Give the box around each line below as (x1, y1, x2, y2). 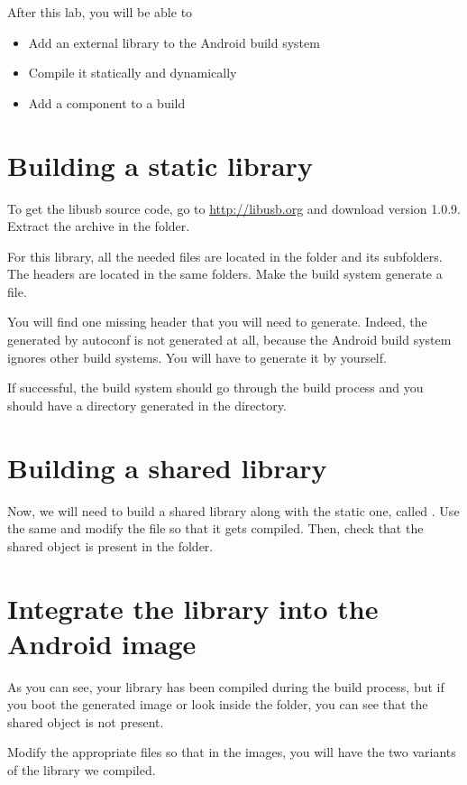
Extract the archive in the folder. (7, 217, 190, 235)
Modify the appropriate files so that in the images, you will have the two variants (7, 743, 456, 762)
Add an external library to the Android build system (28, 32, 320, 51)
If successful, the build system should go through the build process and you (7, 378, 424, 397)
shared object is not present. (7, 712, 164, 731)
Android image (7, 624, 197, 661)
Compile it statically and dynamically (28, 63, 237, 82)
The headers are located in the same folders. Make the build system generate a (7, 264, 443, 283)
